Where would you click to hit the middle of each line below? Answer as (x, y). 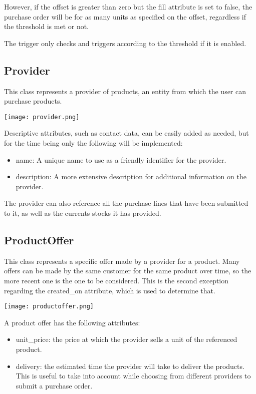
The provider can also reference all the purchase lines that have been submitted (126, 203)
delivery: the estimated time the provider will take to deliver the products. (130, 366)
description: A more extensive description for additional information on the (131, 176)
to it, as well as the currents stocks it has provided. (83, 213)
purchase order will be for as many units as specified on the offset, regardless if (125, 16)
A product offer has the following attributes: (72, 322)
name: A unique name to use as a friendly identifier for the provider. (121, 159)
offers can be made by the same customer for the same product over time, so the (128, 271)
